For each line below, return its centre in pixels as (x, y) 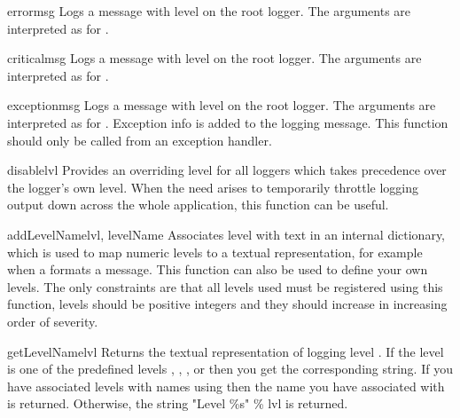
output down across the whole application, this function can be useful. (198, 205)
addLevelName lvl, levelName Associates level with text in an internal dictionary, (226, 234)
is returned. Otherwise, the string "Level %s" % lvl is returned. (178, 403)
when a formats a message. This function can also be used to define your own (218, 269)
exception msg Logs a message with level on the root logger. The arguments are (222, 105)
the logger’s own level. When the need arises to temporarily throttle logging (213, 187)
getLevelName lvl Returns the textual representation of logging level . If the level (226, 351)
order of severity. (53, 321)
